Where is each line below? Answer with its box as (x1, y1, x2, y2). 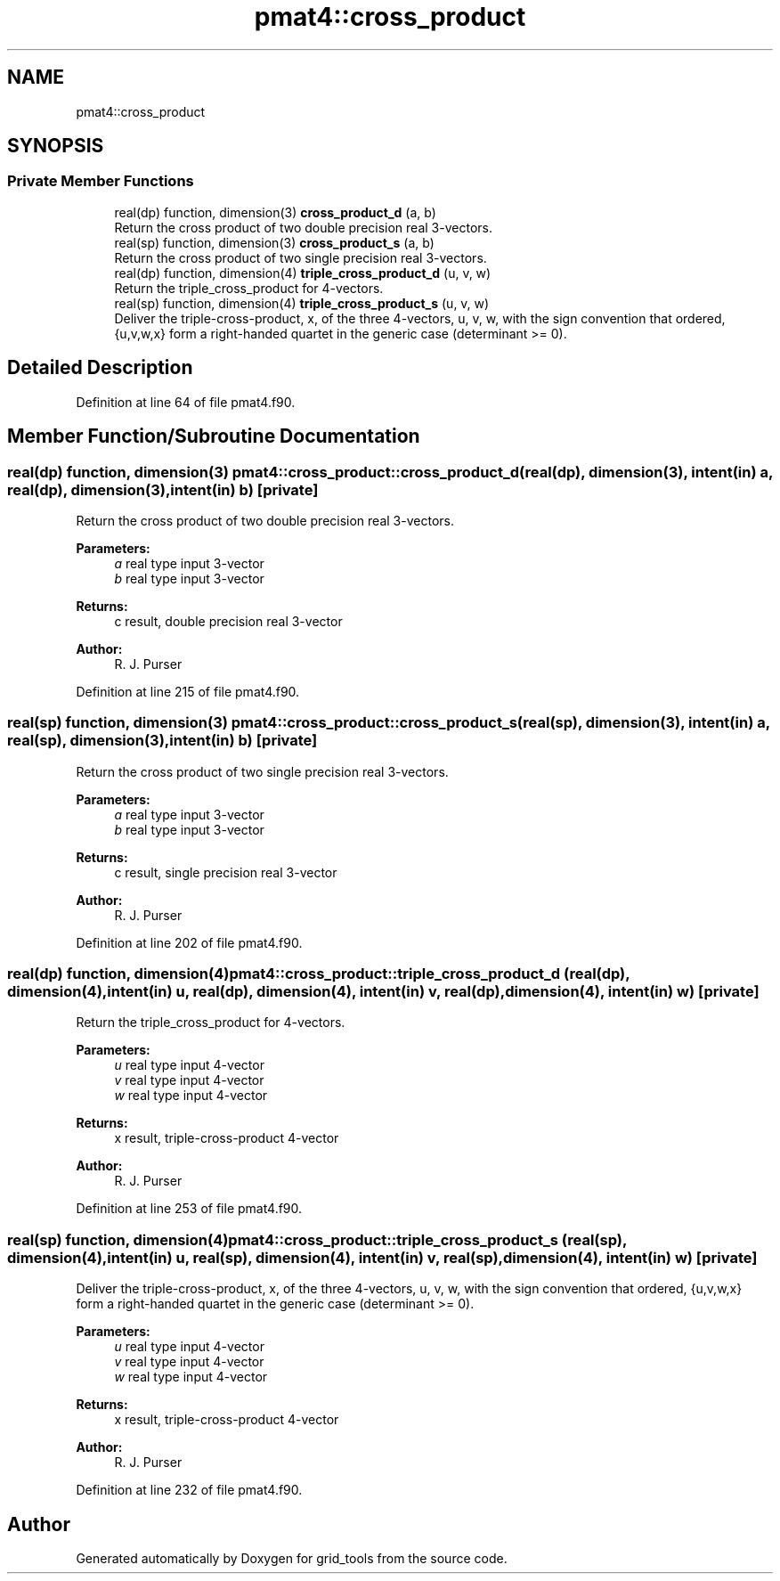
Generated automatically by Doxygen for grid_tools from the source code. (76, 1550, 508, 1566)
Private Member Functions (7, 172, 194, 191)
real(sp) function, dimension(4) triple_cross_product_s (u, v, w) (114, 295, 490, 311)
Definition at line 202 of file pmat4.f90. (76, 934, 303, 950)
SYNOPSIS (7, 134, 104, 158)
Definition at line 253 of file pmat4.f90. (76, 1201, 303, 1217)
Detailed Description (7, 356, 193, 379)
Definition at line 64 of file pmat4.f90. (76, 394, 296, 410)
